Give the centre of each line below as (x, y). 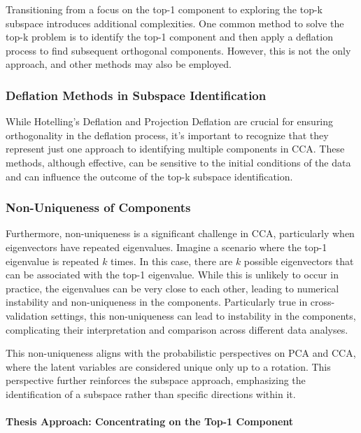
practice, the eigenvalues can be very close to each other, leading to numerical (172, 288)
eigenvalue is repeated (52, 261)
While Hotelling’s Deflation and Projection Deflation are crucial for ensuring (170, 121)
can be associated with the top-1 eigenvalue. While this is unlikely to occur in (172, 275)
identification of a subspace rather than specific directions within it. (151, 393)
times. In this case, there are (172, 261)
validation (27, 315)
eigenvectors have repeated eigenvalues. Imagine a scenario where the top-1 (167, 247)
